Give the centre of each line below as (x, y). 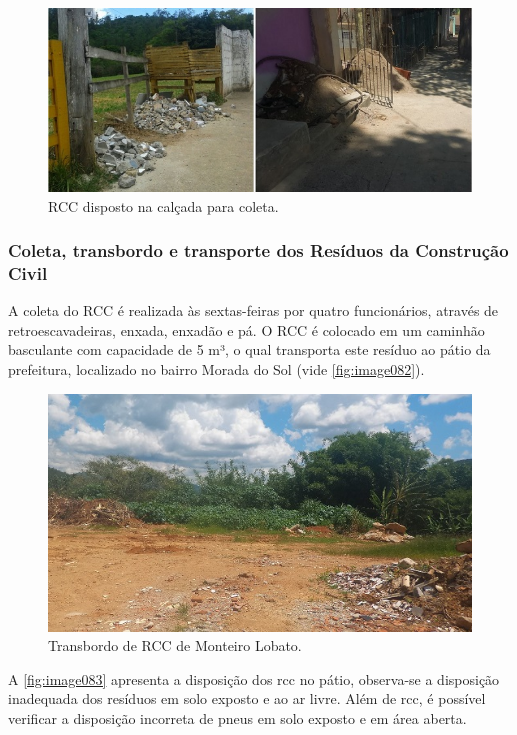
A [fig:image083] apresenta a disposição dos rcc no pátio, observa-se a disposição (254, 678)
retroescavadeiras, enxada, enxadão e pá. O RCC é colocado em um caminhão (246, 329)
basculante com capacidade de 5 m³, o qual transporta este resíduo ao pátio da (249, 349)
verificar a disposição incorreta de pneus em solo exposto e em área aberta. (237, 718)
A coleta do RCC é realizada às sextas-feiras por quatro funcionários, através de (253, 310)
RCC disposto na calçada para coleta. (163, 205)
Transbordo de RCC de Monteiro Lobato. (175, 645)
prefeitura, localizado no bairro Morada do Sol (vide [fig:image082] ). (216, 369)
